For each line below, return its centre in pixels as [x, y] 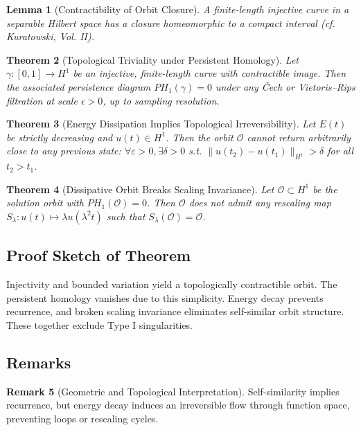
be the [325, 189]
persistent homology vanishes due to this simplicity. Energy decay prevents [165, 297]
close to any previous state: [64, 151]
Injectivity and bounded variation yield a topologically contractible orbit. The [172, 284]
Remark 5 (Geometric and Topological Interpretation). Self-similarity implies [173, 391]
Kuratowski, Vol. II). [50, 36]
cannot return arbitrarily [299, 137]
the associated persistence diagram [79, 86]
